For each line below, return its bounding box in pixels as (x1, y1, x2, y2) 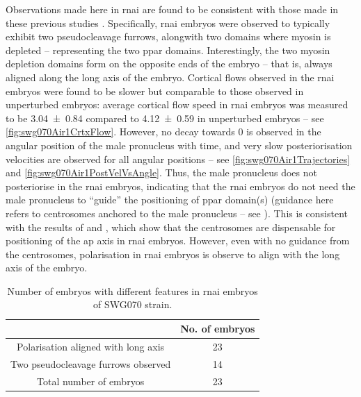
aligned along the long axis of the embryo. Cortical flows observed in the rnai (6, 69, 335, 84)
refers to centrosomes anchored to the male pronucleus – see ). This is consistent (6, 205, 348, 220)
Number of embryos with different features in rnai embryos (7, 283, 258, 298)
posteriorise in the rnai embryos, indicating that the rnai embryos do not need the (6, 178, 355, 193)
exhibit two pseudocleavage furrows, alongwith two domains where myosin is (6, 29, 331, 44)
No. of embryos (180, 321, 255, 336)
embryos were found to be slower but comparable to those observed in (6, 83, 304, 98)
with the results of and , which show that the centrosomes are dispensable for (6, 219, 336, 234)
